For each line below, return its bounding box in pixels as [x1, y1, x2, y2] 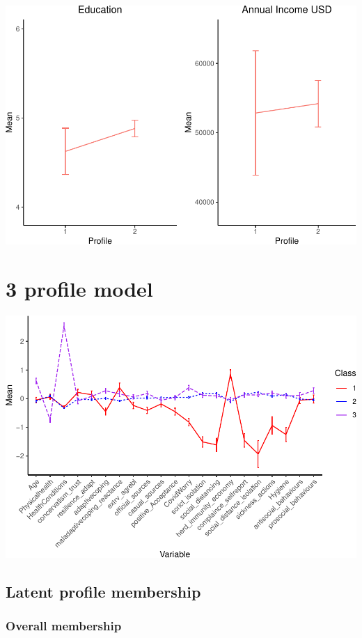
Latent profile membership [6, 580, 201, 602]
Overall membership [6, 616, 122, 634]
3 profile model [6, 274, 153, 302]
